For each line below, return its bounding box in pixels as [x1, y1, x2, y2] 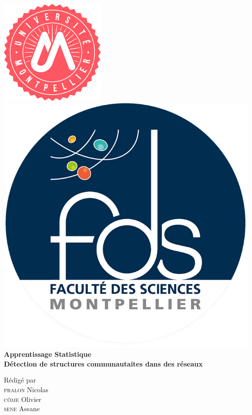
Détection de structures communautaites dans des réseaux [4, 358, 203, 368]
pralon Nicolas [4, 384, 48, 394]
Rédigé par [4, 375, 36, 385]
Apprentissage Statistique [4, 349, 92, 359]
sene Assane [4, 403, 40, 414]
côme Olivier [4, 394, 42, 404]
